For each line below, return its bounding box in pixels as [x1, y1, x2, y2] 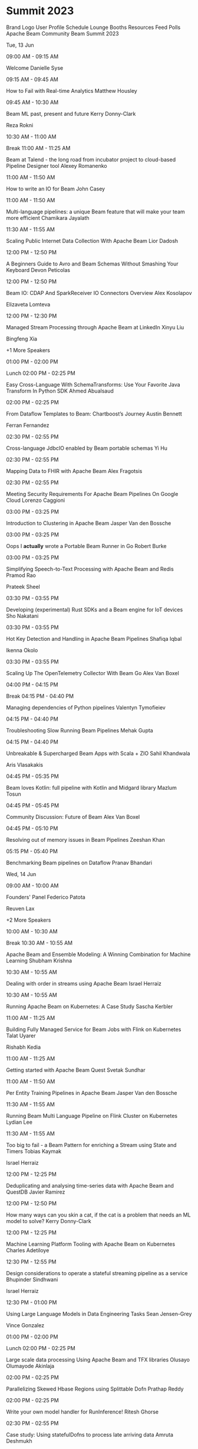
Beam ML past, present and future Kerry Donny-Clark [6, 110, 136, 117]
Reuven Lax [6, 905, 35, 912]
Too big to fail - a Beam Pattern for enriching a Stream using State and [6, 1141, 177, 1148]
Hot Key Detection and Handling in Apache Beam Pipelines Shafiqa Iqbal [6, 635, 182, 642]
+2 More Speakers [6, 916, 51, 923]
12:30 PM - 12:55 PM [6, 1258, 57, 1265]
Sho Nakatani [6, 612, 39, 619]
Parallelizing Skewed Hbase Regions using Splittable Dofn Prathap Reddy [6, 1385, 184, 1392]
